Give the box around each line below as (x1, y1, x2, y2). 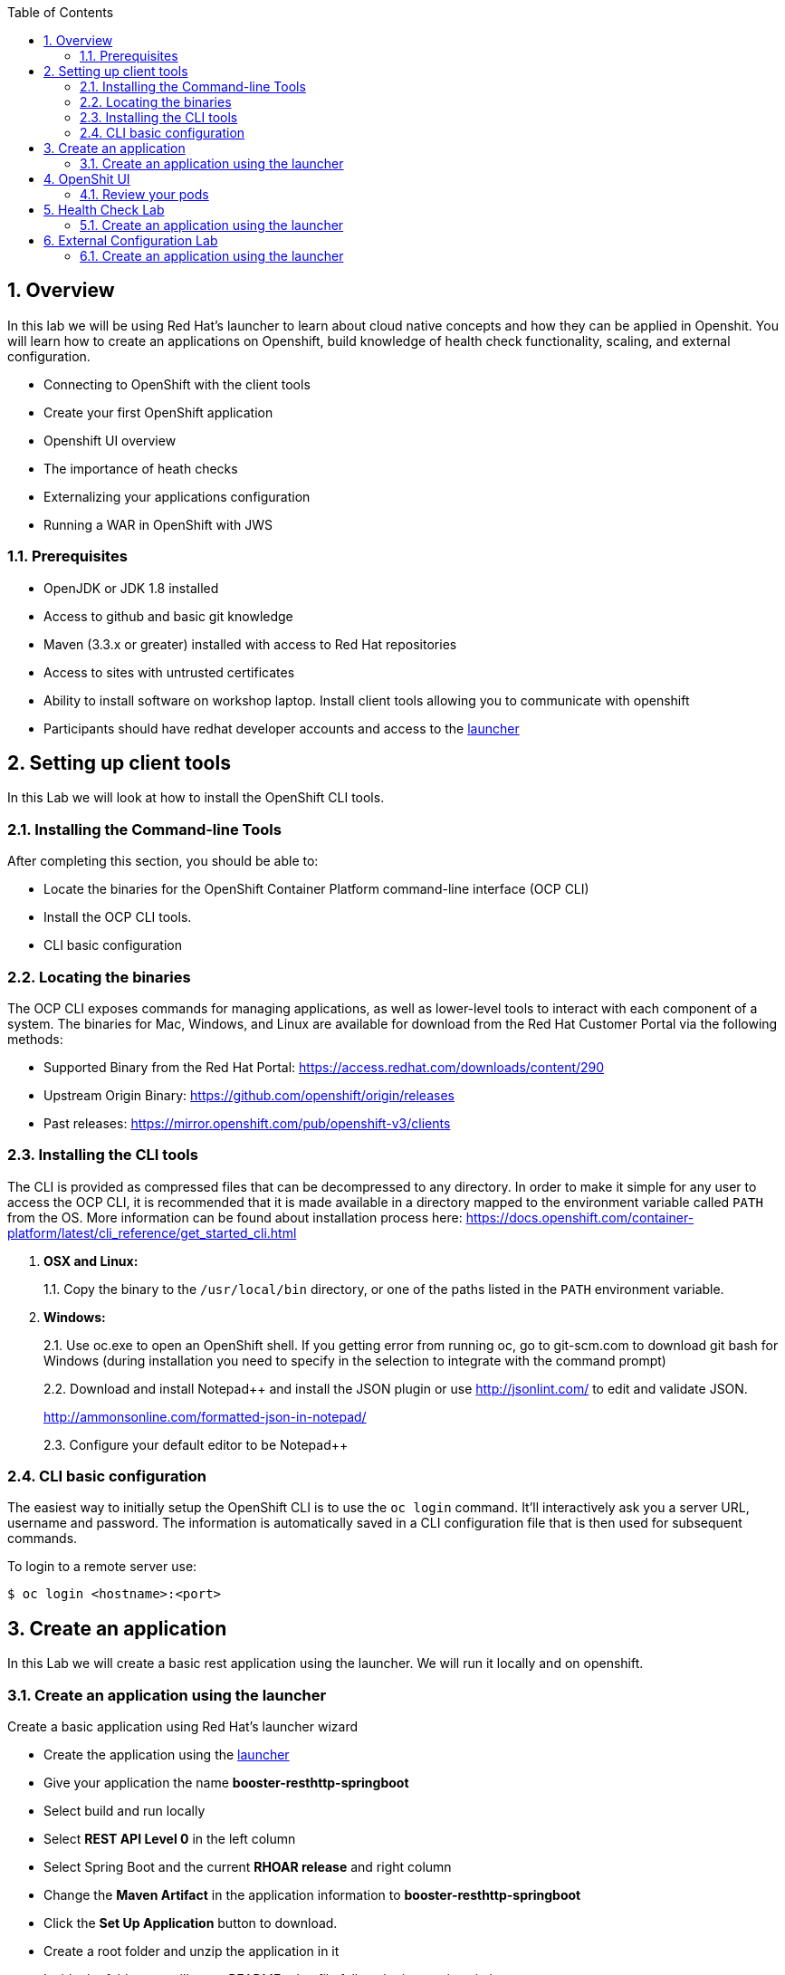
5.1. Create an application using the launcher (80, 217, 344, 233)
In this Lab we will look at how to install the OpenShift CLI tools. (7, 790, 385, 806)
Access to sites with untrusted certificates (43, 664, 295, 680)
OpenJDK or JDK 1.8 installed (43, 580, 219, 596)
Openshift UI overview (43, 432, 177, 448)
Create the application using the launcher (43, 1747, 290, 1763)
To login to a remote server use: (7, 1558, 197, 1575)
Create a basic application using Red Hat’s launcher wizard (7, 1719, 358, 1735)
